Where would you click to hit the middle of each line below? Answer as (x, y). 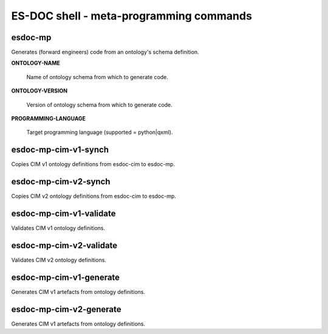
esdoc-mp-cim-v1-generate (66, 277)
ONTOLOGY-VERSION (39, 91)
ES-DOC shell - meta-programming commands (132, 16)
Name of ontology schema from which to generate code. (97, 77)
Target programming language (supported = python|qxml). (100, 132)
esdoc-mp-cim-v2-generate (66, 309)
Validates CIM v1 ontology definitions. (58, 228)
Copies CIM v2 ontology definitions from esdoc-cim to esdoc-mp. (94, 196)
